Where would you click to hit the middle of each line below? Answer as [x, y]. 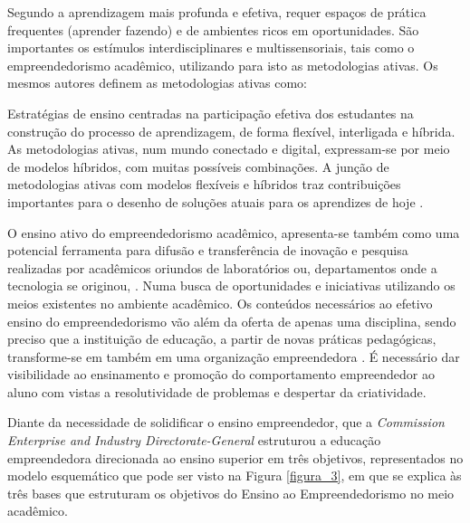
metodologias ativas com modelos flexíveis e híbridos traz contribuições [204, 184]
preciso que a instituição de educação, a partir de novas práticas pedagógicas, [222, 339]
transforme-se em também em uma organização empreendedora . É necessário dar [234, 356]
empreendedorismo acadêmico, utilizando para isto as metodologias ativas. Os [223, 65]
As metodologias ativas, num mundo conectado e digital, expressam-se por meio [229, 149]
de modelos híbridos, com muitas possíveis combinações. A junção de [198, 166]
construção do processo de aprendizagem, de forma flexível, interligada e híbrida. [231, 131]
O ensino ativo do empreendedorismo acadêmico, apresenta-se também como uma [234, 232]
